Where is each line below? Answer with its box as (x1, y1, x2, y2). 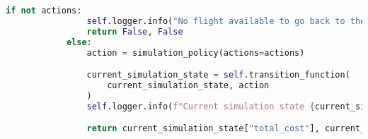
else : (66, 37, 92, 47)
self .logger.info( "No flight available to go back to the (86, 16, 366, 26)
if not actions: (6, 6, 82, 16)
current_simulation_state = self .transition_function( (86, 70, 350, 80)
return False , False (86, 26, 183, 37)
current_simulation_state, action (107, 80, 270, 90)
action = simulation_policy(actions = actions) (86, 47, 305, 58)
